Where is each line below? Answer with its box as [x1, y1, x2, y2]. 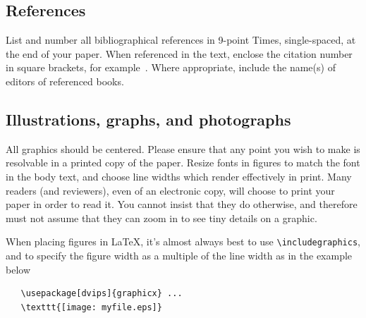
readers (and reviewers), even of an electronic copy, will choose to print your [6, 183, 335, 197]
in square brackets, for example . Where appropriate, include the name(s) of [6, 60, 336, 75]
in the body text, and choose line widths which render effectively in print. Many [6, 169, 352, 183]
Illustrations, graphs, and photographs [6, 108, 291, 130]
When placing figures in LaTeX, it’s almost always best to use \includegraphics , [6, 234, 360, 249]
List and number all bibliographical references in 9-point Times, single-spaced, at [6, 32, 356, 47]
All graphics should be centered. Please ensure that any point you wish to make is [6, 141, 360, 156]
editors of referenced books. [6, 73, 124, 88]
